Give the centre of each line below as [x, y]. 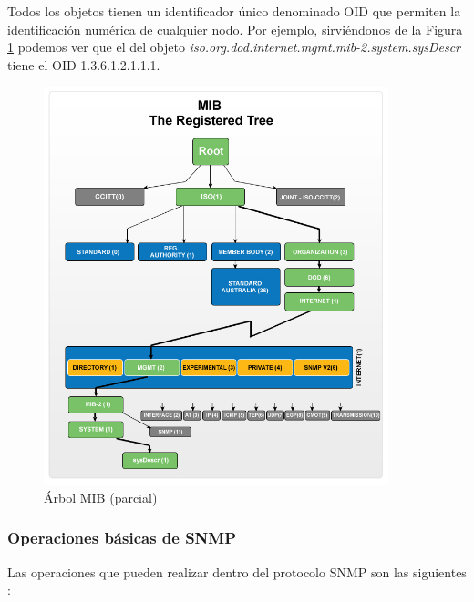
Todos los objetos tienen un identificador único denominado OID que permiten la [234, 11]
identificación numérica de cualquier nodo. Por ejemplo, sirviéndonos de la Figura [235, 29]
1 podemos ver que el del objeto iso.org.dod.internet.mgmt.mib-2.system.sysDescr [234, 47]
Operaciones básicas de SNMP [122, 538]
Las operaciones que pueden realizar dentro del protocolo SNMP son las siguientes [237, 571]
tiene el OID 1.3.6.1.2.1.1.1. [84, 64]
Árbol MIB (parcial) [101, 497]
